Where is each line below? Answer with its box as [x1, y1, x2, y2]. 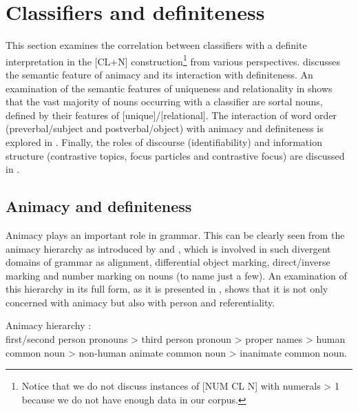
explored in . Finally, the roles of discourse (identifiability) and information [6, 134, 322, 149]
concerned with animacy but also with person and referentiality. [6, 295, 275, 309]
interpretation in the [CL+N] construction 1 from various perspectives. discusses [6, 52, 341, 68]
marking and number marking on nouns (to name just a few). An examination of [6, 268, 347, 282]
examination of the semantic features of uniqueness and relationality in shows [6, 81, 333, 95]
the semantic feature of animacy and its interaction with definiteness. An [6, 67, 313, 81]
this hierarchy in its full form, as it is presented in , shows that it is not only [6, 282, 328, 296]
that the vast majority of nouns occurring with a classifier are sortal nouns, [6, 94, 323, 109]
